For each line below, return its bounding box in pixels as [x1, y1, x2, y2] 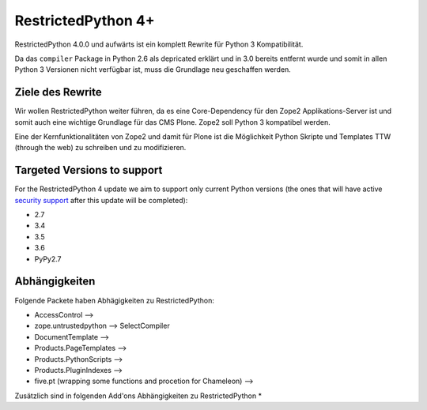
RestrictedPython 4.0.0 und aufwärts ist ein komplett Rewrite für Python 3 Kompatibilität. [14, 39, 304, 49]
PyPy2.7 [34, 254, 62, 264]
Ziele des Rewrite [14, 85, 102, 99]
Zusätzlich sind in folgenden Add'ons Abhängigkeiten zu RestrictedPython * [14, 391, 263, 401]
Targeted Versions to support [14, 164, 163, 177]
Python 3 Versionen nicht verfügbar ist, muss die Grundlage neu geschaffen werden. [14, 65, 292, 74]
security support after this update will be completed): [14, 195, 188, 205]
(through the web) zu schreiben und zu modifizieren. [14, 143, 187, 152]
